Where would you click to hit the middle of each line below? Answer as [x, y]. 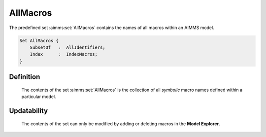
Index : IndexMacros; [64, 54]
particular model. [39, 97]
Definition [25, 77]
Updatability [29, 111]
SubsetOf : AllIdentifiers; [67, 47]
